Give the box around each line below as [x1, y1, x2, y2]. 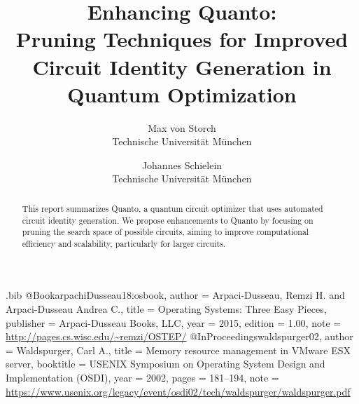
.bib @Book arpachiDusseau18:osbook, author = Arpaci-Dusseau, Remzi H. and [6, 288, 345, 302]
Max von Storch [148, 120, 216, 135]
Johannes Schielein [141, 157, 223, 172]
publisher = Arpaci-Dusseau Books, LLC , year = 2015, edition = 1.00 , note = [6, 315, 342, 330]
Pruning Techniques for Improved [15, 25, 349, 53]
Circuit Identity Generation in [32, 52, 332, 81]
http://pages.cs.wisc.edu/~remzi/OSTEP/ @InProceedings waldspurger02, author [6, 329, 353, 344]
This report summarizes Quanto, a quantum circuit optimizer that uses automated [22, 202, 323, 214]
